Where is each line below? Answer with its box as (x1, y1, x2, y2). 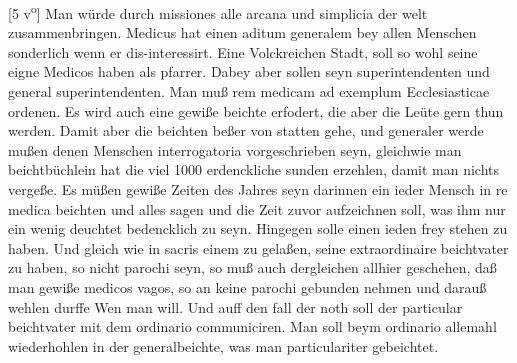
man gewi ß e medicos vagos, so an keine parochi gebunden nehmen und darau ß (8, 276, 487, 297)
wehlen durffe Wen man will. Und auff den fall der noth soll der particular (8, 296, 463, 317)
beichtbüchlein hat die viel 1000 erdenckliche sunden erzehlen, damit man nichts (8, 159, 500, 180)
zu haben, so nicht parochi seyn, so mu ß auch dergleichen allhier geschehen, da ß (8, 257, 497, 278)
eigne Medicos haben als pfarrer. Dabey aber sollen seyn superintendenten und (8, 61, 490, 82)
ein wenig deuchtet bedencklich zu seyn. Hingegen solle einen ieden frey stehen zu (8, 218, 508, 239)
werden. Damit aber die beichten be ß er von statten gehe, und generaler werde (8, 120, 484, 141)
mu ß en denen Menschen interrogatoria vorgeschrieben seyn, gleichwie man (8, 139, 462, 160)
